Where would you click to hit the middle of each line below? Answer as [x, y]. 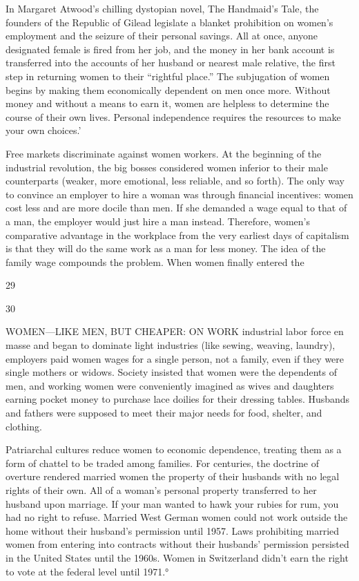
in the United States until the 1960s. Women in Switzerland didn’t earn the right [177, 557]
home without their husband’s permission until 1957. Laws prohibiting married [173, 530]
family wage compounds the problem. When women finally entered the [155, 261]
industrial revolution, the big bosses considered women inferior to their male [167, 167]
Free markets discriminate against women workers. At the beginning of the [164, 153]
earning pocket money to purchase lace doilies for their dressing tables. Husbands [178, 399]
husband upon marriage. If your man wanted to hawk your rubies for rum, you [172, 503]
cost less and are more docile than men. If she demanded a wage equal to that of [176, 208]
